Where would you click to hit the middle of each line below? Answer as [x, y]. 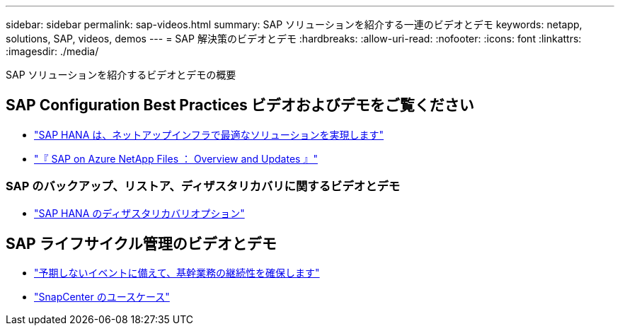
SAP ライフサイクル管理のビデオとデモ [141, 244]
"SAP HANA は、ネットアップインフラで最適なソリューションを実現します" [209, 134]
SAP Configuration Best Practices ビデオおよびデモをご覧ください [240, 105]
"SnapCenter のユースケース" [102, 297]
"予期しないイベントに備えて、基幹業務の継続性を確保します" [177, 273]
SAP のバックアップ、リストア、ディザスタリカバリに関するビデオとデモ [203, 186]
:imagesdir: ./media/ [52, 51]
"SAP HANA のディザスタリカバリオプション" [139, 213]
